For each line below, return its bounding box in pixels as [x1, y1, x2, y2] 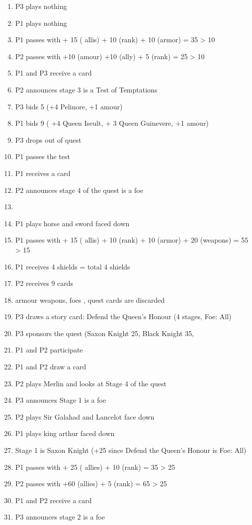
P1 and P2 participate [15, 345, 83, 355]
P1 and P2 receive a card [15, 495, 92, 505]
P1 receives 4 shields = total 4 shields [15, 261, 130, 271]
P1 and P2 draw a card [15, 361, 86, 372]
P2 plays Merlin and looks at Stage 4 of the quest [15, 378, 167, 388]
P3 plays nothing [15, 1, 67, 11]
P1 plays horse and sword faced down [15, 218, 130, 228]
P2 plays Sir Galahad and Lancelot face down [15, 411, 155, 422]
